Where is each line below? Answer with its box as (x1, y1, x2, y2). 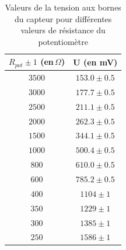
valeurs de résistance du (20, 24, 106, 36)
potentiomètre (38, 35, 88, 47)
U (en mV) (73, 55, 118, 68)
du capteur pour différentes (15, 12, 112, 25)
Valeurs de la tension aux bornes (5, 1, 121, 13)
